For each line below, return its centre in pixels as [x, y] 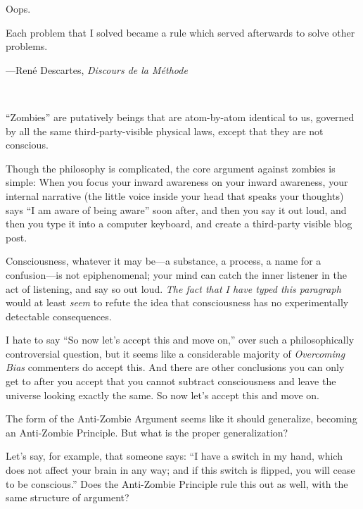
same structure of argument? [68, 497]
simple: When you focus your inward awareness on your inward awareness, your [177, 182]
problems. [27, 46]
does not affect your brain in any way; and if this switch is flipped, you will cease [180, 470]
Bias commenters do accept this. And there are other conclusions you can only [175, 367]
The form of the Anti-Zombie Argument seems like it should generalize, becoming [181, 419]
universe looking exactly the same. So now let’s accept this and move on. [163, 395]
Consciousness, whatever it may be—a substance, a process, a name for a [164, 261]
